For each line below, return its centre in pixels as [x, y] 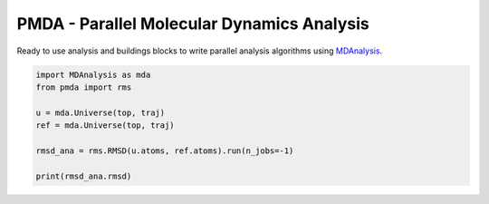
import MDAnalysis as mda [93, 74]
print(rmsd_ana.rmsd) [84, 176]
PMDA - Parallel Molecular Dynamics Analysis [193, 24]
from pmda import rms [84, 87]
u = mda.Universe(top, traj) [101, 112]
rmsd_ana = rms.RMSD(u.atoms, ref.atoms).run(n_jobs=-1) [165, 151]
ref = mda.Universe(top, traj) [105, 126]
